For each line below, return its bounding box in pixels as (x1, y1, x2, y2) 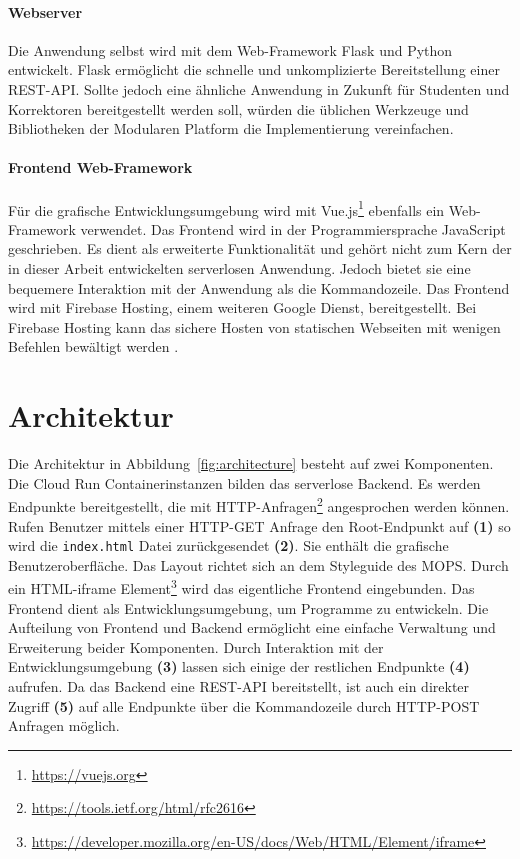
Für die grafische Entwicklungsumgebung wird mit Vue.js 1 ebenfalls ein (8, 196, 445, 220)
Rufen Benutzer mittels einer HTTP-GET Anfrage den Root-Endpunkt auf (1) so (8, 515, 511, 536)
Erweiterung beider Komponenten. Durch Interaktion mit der (8, 636, 384, 657)
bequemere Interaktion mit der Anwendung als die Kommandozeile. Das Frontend (8, 277, 510, 298)
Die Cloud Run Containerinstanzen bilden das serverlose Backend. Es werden (8, 472, 481, 493)
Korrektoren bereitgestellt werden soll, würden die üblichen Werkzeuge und (8, 98, 469, 119)
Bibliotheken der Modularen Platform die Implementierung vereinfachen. (8, 118, 454, 139)
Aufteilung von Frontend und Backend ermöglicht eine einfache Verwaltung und (8, 617, 496, 638)
